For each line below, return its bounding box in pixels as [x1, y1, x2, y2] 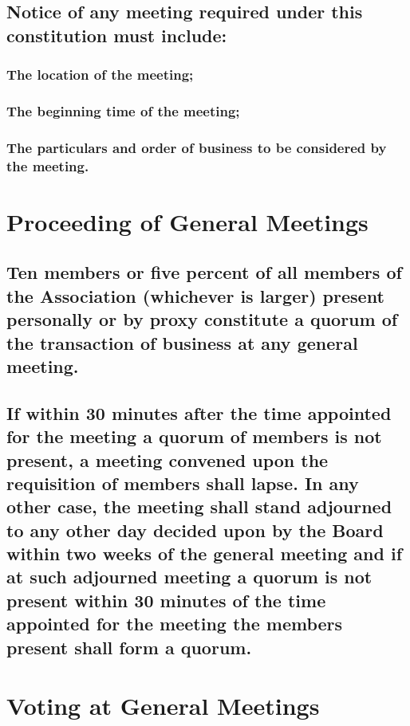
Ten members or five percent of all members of [6, 260, 402, 285]
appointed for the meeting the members [6, 611, 343, 636]
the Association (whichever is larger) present [6, 283, 384, 308]
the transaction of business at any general [6, 330, 358, 355]
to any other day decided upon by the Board [6, 517, 384, 542]
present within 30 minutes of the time [6, 587, 326, 612]
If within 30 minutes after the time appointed [6, 400, 392, 425]
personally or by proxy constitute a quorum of [6, 307, 398, 332]
